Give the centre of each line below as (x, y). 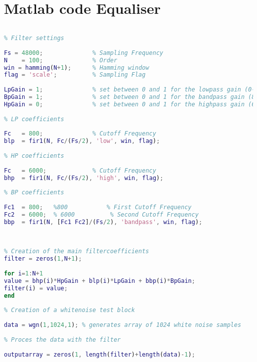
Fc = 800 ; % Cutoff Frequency (80, 134)
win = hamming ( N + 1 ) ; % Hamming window (77, 68)
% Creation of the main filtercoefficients (77, 251)
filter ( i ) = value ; (36, 288)
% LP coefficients (34, 119)
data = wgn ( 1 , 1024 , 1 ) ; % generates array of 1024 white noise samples (123, 325)
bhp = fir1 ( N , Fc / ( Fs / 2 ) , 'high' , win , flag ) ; (84, 178)
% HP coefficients (34, 156)
